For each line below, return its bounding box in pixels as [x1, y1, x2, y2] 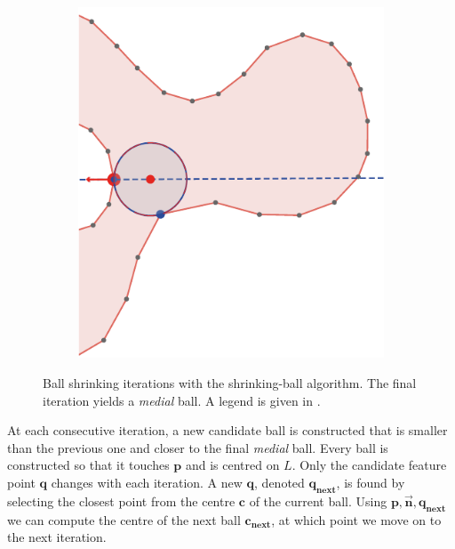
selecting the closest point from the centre [7, 491, 235, 510]
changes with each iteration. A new [51, 473, 243, 492]
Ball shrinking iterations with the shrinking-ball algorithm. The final [43, 374, 417, 392]
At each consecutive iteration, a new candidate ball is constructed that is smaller [7, 421, 448, 440]
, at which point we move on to [271, 510, 442, 529]
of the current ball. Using [249, 491, 387, 510]
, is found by [336, 473, 405, 492]
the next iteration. [7, 528, 107, 546]
